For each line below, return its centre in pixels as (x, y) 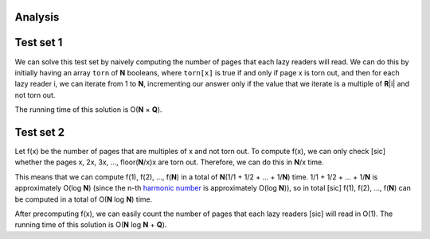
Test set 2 (40, 132)
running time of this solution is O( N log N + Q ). (91, 225)
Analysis (37, 17)
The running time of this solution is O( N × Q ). (88, 110)
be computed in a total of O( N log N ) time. (84, 199)
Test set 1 (39, 42)
